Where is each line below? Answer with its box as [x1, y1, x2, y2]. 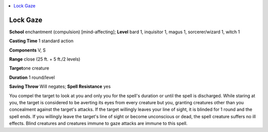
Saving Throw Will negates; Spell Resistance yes [9, 83, 111, 89]
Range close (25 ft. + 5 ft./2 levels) [9, 56, 80, 62]
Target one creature [9, 65, 50, 71]
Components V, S [9, 47, 46, 53]
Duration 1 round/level [9, 74, 55, 80]
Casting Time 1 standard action [9, 38, 74, 44]
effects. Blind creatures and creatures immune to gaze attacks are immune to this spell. [9, 121, 188, 127]
